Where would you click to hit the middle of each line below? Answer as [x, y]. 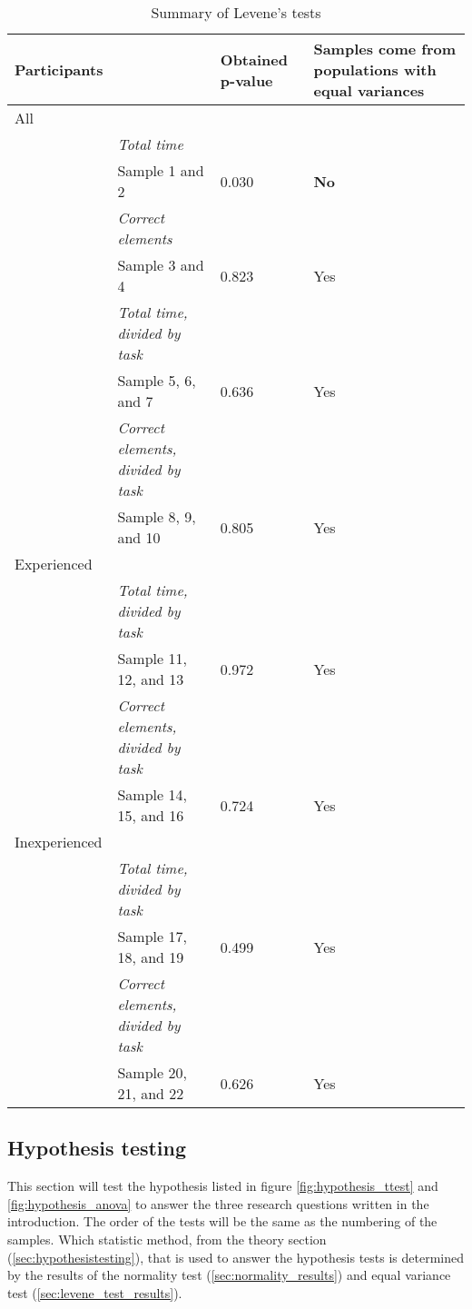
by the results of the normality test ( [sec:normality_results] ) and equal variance [229, 1275]
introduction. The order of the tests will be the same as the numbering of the [222, 1221]
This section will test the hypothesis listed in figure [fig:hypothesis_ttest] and [223, 1186]
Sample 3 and [161, 265]
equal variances [369, 90]
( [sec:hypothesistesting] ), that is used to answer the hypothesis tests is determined [236, 1257]
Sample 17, [152, 936]
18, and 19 [151, 957]
